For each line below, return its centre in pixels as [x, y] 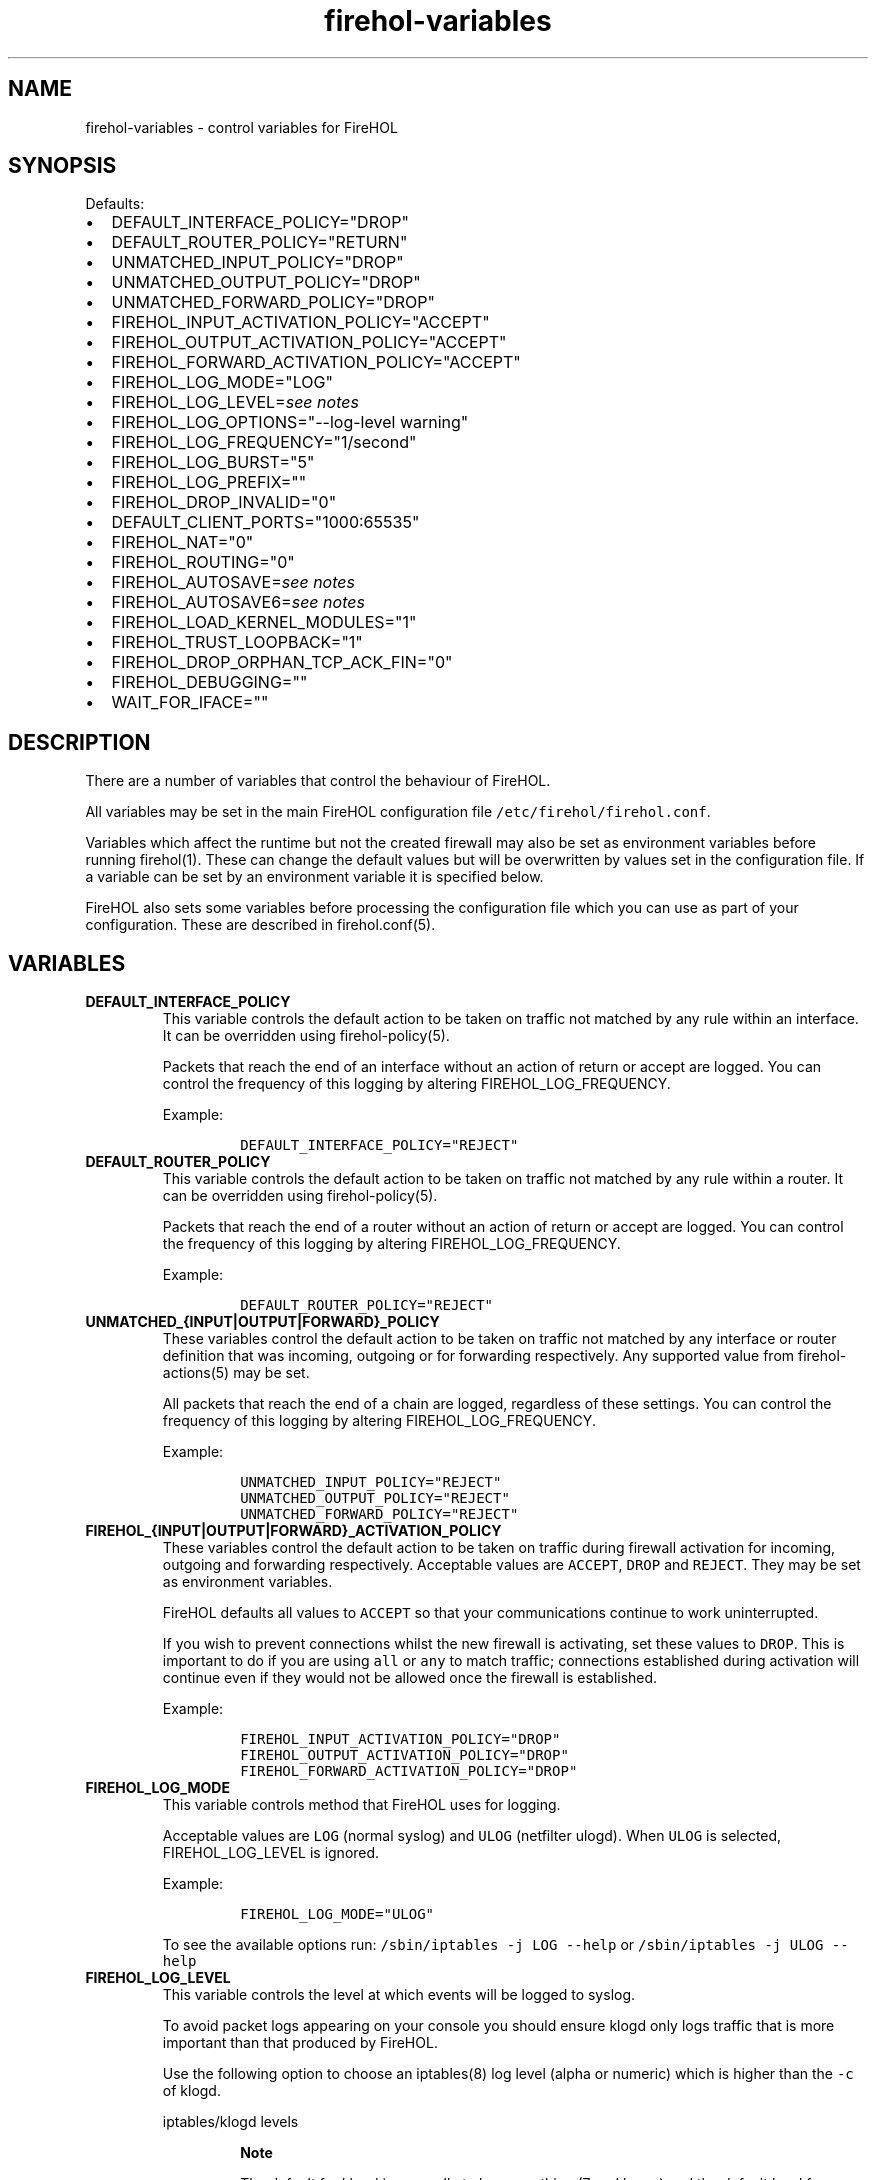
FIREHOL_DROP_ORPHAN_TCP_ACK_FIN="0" [282, 662]
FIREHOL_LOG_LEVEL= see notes [235, 402]
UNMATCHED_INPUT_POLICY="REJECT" [371, 1482]
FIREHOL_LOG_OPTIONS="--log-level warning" [290, 422]
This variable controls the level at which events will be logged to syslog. [399, 1995]
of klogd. [191, 2091]
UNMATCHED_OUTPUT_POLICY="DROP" [266, 282]
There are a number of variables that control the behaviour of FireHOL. [318, 781]
